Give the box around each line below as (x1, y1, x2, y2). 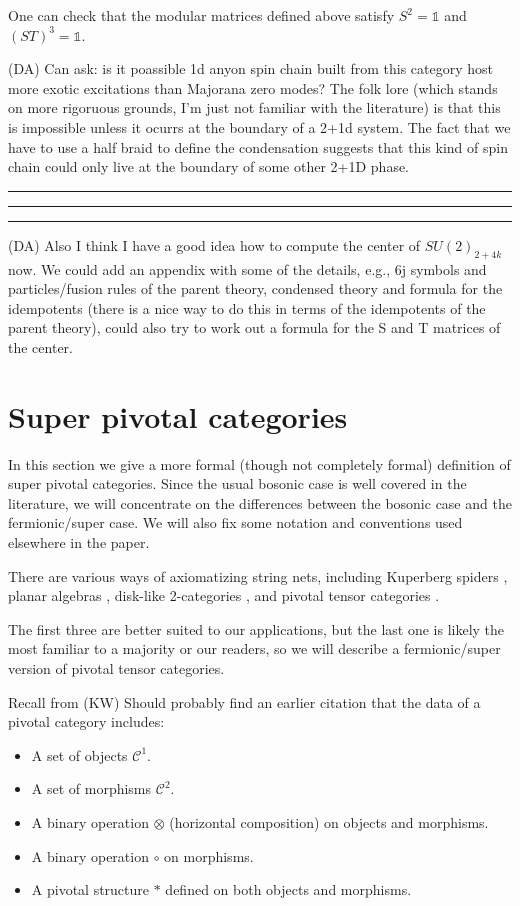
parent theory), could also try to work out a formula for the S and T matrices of (8, 317, 501, 338)
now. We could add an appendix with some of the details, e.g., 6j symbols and (8, 258, 487, 279)
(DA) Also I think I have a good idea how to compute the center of (8, 234, 421, 255)
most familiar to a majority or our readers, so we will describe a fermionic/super (8, 638, 501, 659)
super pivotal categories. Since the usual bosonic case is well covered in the (8, 473, 467, 494)
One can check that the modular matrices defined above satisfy (8, 5, 395, 25)
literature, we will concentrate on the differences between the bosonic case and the (8, 492, 512, 513)
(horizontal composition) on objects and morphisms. (169, 811, 489, 832)
